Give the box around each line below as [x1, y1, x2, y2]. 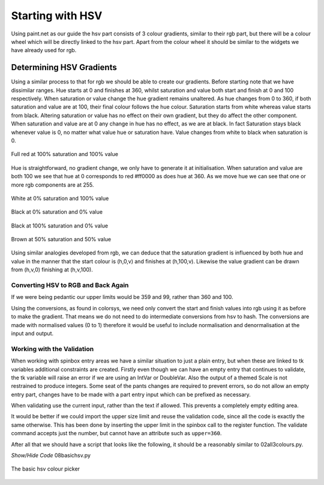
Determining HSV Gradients [11, 62, 117, 73]
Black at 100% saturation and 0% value [11, 222, 108, 229]
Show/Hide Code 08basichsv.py [11, 452, 91, 459]
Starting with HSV [11, 9, 103, 22]
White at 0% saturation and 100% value [11, 194, 109, 202]
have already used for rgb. [11, 47, 77, 54]
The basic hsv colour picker [11, 465, 80, 472]
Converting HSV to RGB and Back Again [11, 281, 129, 289]
